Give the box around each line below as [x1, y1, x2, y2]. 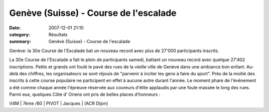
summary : [9, 39, 31, 45]
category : [9, 31, 30, 37]
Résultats [48, 31, 68, 37]
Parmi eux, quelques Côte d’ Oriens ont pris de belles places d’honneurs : [9, 92, 160, 98]
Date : [9, 25, 21, 31]
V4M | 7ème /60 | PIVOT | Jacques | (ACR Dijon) [9, 101, 108, 107]
